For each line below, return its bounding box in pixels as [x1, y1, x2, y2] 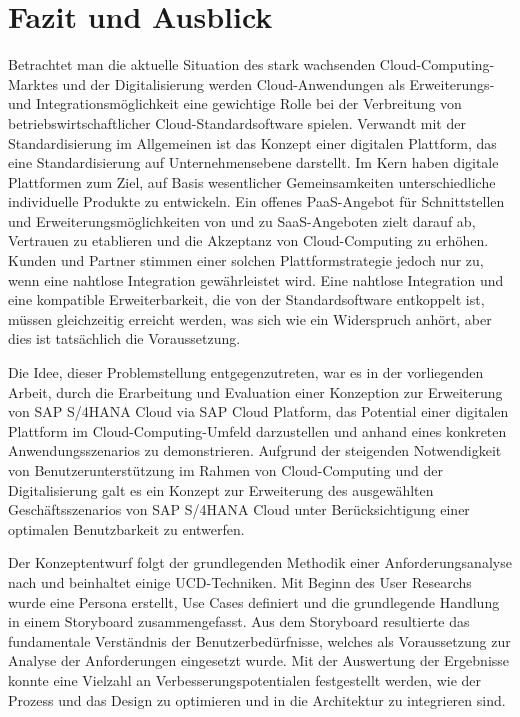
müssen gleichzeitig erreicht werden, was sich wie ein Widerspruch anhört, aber [8, 308, 492, 329]
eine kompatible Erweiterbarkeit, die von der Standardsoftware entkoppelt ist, [8, 289, 485, 310]
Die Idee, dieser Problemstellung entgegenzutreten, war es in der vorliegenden [8, 362, 484, 383]
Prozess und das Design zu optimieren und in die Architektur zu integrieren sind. [8, 689, 506, 710]
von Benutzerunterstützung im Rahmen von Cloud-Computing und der [8, 460, 444, 480]
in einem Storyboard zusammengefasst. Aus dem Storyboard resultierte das [8, 611, 470, 632]
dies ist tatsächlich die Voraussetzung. [8, 328, 241, 349]
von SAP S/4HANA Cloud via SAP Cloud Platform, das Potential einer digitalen [8, 401, 509, 422]
